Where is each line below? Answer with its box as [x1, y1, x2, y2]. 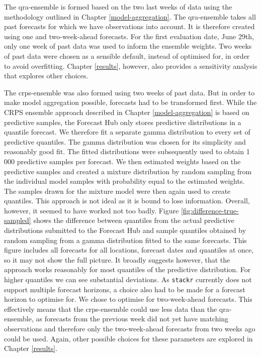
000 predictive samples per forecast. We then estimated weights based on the [4, 156, 241, 166]
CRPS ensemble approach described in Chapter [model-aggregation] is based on [4, 106, 249, 117]
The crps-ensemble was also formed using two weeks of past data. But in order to [4, 87, 255, 97]
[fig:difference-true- [181, 205, 239, 215]
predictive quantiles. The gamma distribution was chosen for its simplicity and [4, 136, 246, 147]
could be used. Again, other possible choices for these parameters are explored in [4, 333, 253, 343]
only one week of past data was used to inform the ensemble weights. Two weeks [4, 41, 252, 51]
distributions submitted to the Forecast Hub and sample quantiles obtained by [4, 225, 246, 235]
